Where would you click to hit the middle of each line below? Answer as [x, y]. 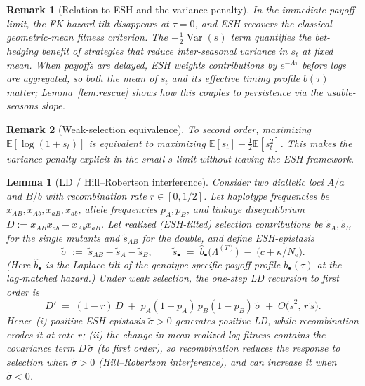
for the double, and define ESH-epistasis [228, 237]
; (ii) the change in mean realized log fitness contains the [204, 334]
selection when [37, 362]
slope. [53, 105]
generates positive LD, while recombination [267, 320]
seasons [22, 105]
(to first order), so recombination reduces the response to [219, 348]
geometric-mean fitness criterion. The [87, 37]
